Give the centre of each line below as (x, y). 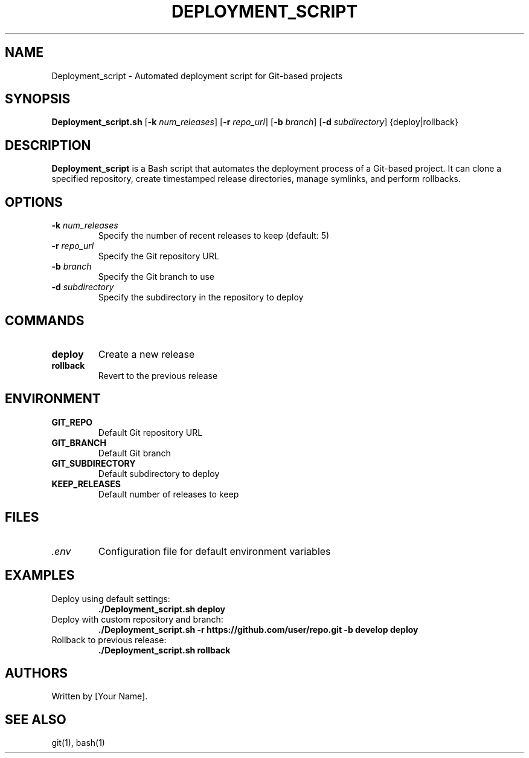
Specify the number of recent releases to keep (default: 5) (214, 236)
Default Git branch (134, 453)
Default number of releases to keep (168, 494)
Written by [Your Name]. (100, 696)
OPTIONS (34, 202)
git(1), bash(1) (78, 743)
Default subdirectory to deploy (159, 473)
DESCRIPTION (48, 145)
